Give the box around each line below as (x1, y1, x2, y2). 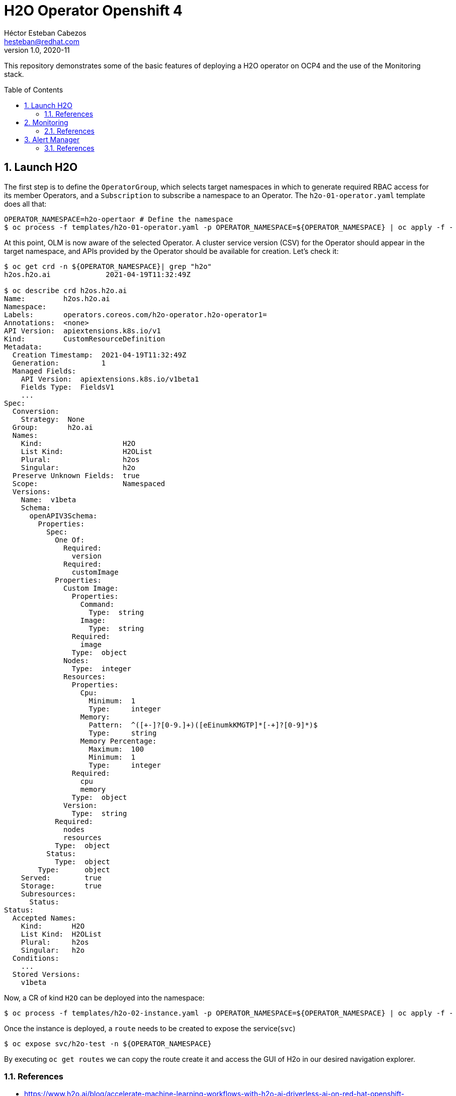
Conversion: (12, 407, 59, 415)
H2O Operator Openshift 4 (4, 2, 183, 19)
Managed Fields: (12, 367, 76, 375)
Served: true (21, 873, 102, 882)
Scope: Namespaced (12, 479, 165, 488)
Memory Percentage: (80, 737, 157, 745)
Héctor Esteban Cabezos (4, 28, 86, 37)
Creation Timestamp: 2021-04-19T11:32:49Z (12, 350, 187, 359)
